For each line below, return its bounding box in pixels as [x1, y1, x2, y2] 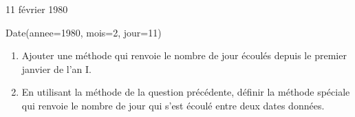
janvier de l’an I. [21, 61, 92, 76]
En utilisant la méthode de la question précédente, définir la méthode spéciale [21, 85, 350, 99]
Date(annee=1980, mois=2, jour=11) [6, 25, 162, 39]
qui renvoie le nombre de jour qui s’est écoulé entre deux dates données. [21, 98, 325, 112]
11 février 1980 [6, 2, 68, 16]
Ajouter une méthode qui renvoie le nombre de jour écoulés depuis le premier [21, 48, 347, 63]
